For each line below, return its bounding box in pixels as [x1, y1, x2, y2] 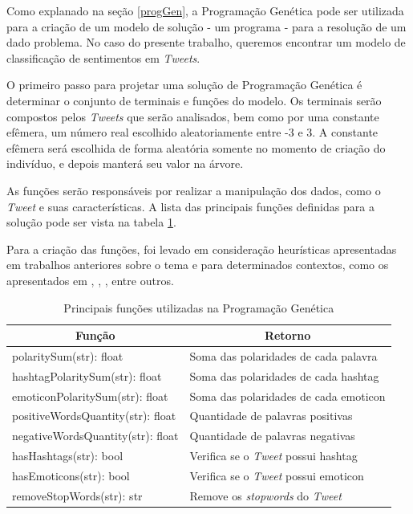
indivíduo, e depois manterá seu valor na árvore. [6, 155, 244, 172]
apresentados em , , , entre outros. [6, 271, 174, 288]
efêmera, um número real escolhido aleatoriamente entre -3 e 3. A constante [6, 124, 379, 141]
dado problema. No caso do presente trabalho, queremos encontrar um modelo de [6, 34, 406, 51]
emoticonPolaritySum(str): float [12, 387, 168, 404]
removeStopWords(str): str [12, 487, 143, 504]
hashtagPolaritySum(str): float [12, 367, 162, 384]
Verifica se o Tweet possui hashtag [189, 447, 358, 464]
